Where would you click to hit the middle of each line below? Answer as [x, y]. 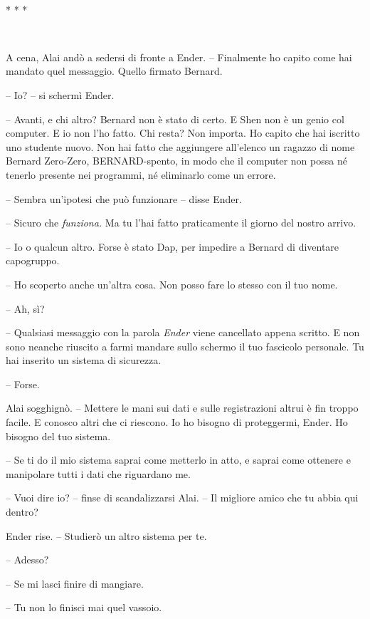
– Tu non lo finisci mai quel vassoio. [84, 607]
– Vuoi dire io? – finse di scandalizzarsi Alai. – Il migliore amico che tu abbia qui [182, 498]
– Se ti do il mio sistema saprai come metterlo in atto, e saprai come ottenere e [178, 460]
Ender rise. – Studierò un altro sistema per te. [106, 535]
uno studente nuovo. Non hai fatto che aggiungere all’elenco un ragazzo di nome [180, 146]
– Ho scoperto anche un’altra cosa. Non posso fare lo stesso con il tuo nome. [172, 284]
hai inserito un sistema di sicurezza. [84, 360]
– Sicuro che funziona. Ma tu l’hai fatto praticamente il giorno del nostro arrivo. [181, 223]
